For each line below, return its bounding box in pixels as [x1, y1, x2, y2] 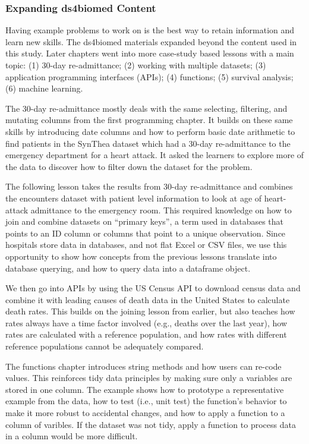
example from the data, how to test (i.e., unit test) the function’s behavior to [5, 395, 287, 407]
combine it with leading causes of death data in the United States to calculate [5, 293, 290, 306]
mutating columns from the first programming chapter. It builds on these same [5, 114, 293, 126]
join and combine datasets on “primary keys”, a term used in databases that [5, 215, 284, 228]
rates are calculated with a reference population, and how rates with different [5, 328, 287, 341]
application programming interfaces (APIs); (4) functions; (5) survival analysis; [5, 70, 294, 83]
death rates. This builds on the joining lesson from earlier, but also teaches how [5, 305, 295, 317]
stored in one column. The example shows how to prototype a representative [5, 383, 284, 395]
